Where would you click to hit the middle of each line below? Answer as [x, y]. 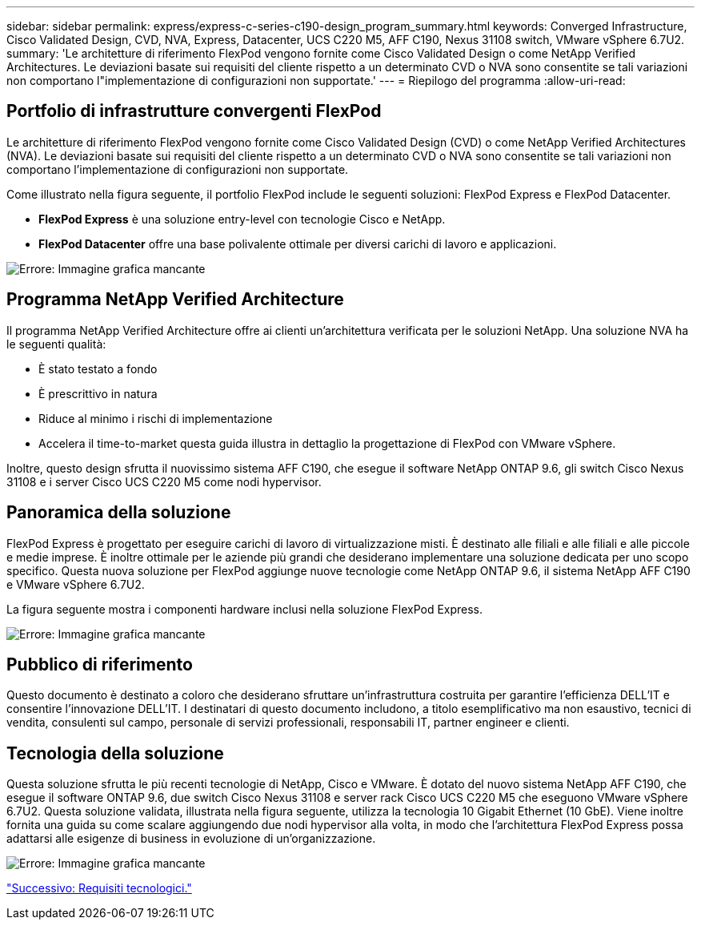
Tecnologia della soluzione [115, 753]
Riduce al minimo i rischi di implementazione [156, 418]
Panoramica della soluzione [119, 513]
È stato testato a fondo [98, 368]
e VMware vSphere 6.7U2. [76, 584]
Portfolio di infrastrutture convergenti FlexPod [194, 111]
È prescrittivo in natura [98, 393]
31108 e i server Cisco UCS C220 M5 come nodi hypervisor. [164, 481]
